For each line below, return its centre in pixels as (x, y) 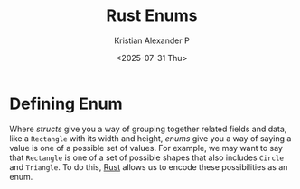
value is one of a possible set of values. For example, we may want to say (146, 148)
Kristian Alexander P (152, 40)
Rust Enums (152, 16)
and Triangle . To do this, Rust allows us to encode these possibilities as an (149, 166)
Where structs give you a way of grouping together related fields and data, (148, 129)
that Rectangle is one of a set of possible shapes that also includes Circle (147, 157)
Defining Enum (66, 103)
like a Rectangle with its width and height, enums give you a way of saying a (150, 138)
